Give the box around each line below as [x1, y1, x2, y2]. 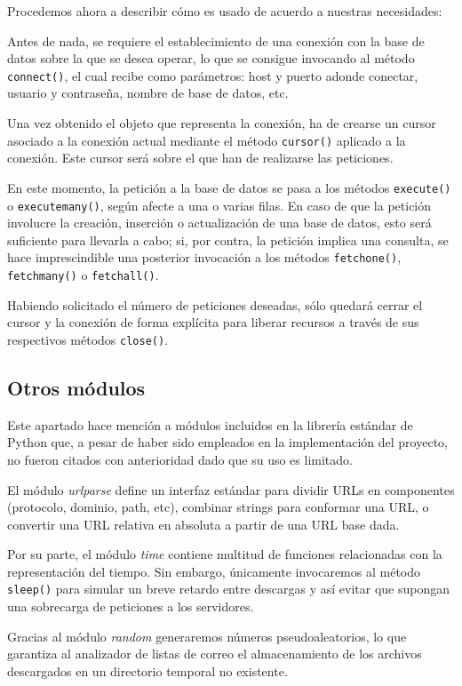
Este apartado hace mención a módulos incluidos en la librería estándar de [7, 415, 413, 434]
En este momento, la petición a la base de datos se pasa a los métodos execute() [7, 178, 451, 196]
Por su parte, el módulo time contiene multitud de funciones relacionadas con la [7, 545, 442, 563]
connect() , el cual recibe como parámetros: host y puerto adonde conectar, [7, 66, 418, 84]
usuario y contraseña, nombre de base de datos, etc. [7, 84, 289, 102]
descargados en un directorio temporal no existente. [7, 661, 288, 680]
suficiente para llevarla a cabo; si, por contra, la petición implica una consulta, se [7, 230, 449, 249]
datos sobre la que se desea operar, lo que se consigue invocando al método [7, 49, 415, 68]
